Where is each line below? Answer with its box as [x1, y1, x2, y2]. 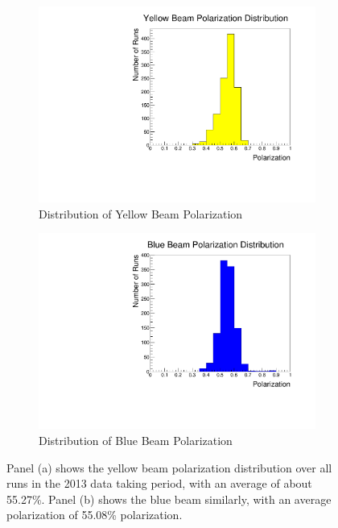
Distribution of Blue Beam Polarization [39, 432, 233, 448]
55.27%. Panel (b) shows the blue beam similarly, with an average [6, 490, 332, 507]
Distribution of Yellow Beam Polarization [39, 205, 243, 222]
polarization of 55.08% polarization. [6, 506, 183, 523]
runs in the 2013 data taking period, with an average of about [6, 475, 312, 492]
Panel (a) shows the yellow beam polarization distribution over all [6, 459, 332, 476]
